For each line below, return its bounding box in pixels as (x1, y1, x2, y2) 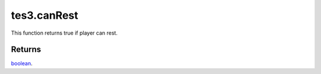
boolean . (11, 60, 33, 67)
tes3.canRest (11, 9, 78, 22)
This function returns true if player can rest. (11, 29, 118, 36)
